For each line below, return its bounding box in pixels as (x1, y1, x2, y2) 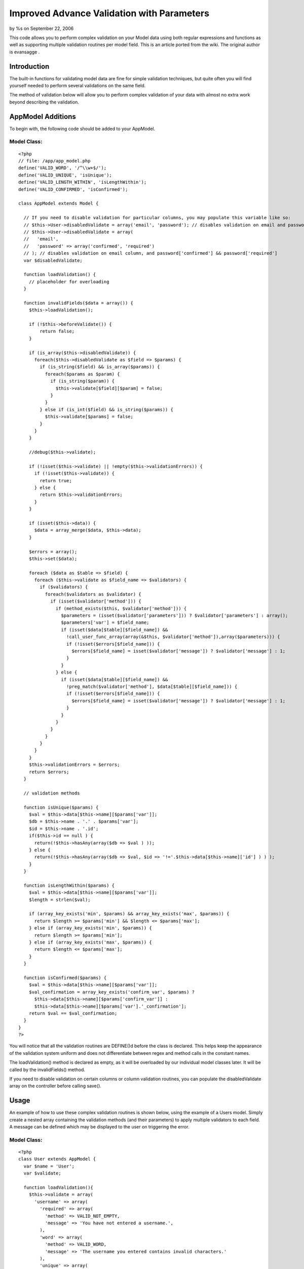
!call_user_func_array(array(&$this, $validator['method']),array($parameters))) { (66, 634, 281, 640)
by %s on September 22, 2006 (9, 25, 74, 31)
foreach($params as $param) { (45, 371, 120, 377)
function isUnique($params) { (23, 805, 99, 810)
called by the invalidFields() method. (9, 1066, 86, 1073)
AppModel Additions (9, 112, 76, 121)
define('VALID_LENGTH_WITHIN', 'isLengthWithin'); (18, 179, 147, 185)
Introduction (9, 62, 50, 71)
